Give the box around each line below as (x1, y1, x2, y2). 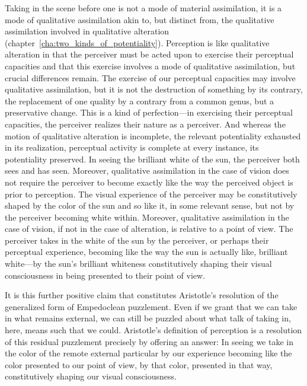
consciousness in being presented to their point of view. (5, 269, 206, 281)
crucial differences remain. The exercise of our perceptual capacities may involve (5, 71, 296, 84)
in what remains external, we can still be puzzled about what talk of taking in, (5, 312, 291, 324)
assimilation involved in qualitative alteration (5, 25, 170, 37)
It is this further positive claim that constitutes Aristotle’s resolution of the (5, 289, 279, 301)
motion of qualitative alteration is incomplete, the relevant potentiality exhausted (5, 129, 301, 142)
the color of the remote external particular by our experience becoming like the (5, 347, 292, 359)
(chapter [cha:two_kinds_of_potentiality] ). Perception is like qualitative (5, 36, 270, 49)
